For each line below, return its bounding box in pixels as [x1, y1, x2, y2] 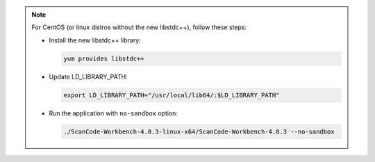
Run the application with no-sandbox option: [49, 108, 178, 118]
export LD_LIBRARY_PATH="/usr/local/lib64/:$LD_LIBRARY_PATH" [63, 91, 280, 99]
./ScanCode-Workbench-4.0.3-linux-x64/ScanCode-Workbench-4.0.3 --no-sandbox [63, 127, 335, 136]
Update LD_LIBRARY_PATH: [49, 72, 128, 81]
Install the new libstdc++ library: [49, 35, 142, 44]
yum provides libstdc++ [63, 54, 145, 63]
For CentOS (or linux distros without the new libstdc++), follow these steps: [31, 23, 247, 31]
